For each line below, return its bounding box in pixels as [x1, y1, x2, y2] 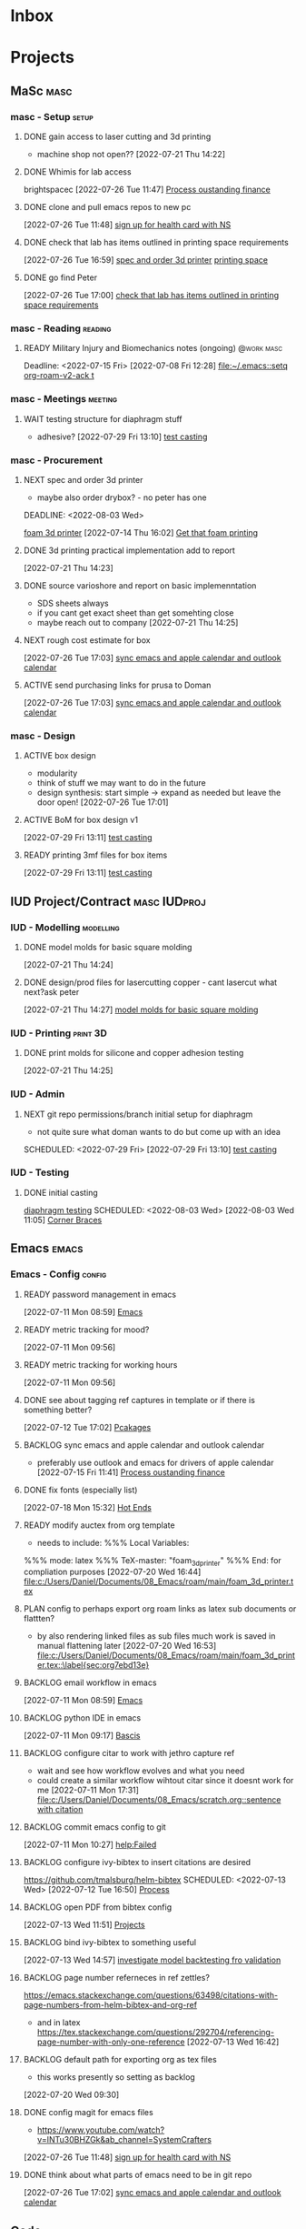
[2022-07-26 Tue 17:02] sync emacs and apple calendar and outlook [23, 2187, 281, 2198]
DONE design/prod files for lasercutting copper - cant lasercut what [23, 977, 278, 988]
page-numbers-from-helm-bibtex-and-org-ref [23, 2000, 198, 2011]
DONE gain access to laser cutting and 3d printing [23, 131, 212, 142]
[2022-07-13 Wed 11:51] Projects [23, 1920, 145, 1931]
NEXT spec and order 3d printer [23, 474, 143, 485]
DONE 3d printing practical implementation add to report [23, 545, 235, 556]
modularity [36, 768, 78, 778]
